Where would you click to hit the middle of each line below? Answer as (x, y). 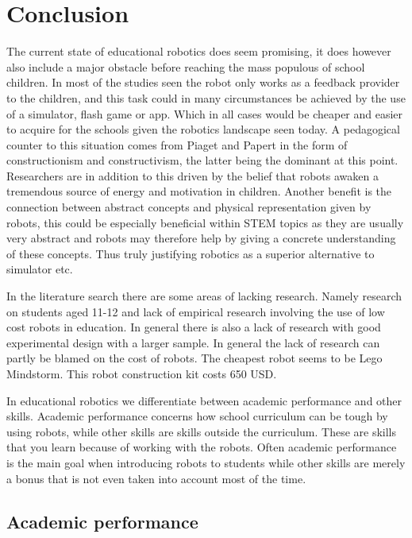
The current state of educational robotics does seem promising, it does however (199, 51)
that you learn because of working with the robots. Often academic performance (202, 447)
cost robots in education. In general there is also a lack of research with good (194, 327)
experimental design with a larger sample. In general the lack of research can (193, 342)
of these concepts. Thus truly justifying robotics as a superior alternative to (191, 253)
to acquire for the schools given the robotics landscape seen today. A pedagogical (203, 129)
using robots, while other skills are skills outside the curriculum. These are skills (201, 431)
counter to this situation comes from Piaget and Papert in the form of (177, 144)
